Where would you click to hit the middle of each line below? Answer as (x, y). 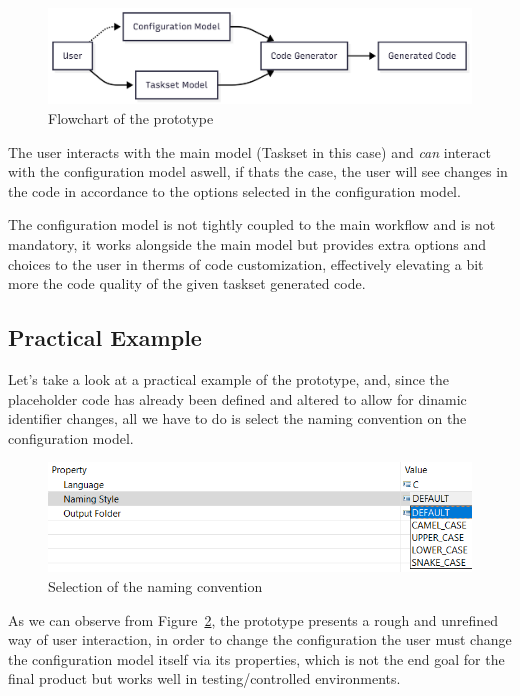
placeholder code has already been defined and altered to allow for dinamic (237, 398)
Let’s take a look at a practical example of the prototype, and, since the (229, 379)
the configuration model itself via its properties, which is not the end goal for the (256, 658)
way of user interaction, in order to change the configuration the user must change (260, 639)
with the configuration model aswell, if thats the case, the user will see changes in (258, 171)
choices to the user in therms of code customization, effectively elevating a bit (246, 263)
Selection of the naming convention (155, 586)
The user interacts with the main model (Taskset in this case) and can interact (249, 151)
